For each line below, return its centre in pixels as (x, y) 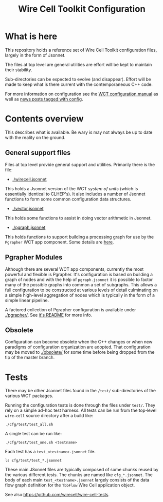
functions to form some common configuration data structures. (68, 199)
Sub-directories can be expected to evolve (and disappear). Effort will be (78, 79)
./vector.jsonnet (28, 208)
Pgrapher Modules (34, 257)
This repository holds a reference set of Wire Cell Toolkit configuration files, (81, 50)
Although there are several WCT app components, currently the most (74, 269)
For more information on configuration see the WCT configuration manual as (82, 94)
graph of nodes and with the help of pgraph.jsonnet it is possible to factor (79, 280)
